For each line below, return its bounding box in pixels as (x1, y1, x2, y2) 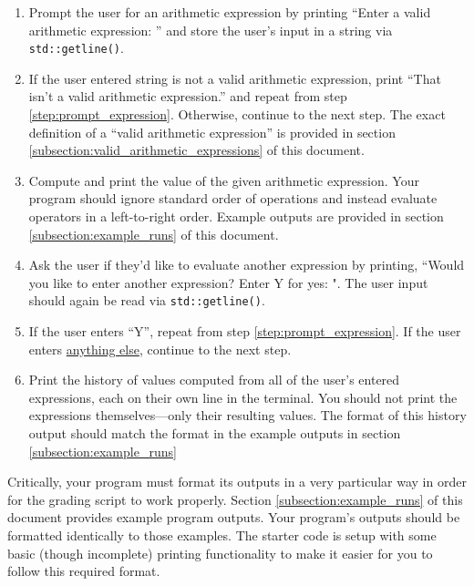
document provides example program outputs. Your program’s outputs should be (7, 508, 460, 527)
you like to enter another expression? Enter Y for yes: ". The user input (28, 272, 428, 292)
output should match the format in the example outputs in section (28, 424, 401, 442)
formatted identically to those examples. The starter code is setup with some (7, 525, 437, 544)
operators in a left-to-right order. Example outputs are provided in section (28, 207, 444, 225)
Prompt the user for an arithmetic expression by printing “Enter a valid (28, 3, 431, 21)
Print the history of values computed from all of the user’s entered (28, 370, 400, 389)
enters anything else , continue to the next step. (28, 339, 292, 358)
